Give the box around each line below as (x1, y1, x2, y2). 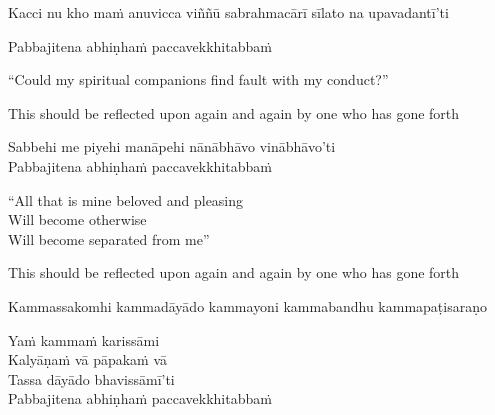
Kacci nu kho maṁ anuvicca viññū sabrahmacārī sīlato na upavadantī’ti (8, 2, 449, 22)
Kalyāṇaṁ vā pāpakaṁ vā (8, 349, 168, 370)
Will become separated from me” (8, 228, 210, 249)
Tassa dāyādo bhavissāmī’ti (8, 368, 175, 389)
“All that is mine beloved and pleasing (8, 189, 244, 210)
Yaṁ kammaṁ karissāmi (8, 329, 160, 350)
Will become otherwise (8, 209, 147, 230)
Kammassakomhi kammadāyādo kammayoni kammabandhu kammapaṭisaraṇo (8, 295, 487, 316)
